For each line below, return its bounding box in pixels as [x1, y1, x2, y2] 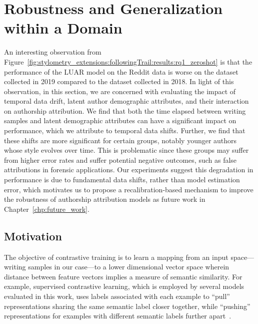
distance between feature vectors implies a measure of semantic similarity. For [4, 271, 242, 281]
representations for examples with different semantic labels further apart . [4, 310, 231, 321]
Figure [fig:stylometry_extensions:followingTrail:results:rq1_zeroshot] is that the [4, 56, 252, 67]
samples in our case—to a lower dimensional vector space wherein [28, 261, 229, 272]
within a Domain [4, 18, 122, 38]
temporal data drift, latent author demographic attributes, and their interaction [4, 96, 249, 106]
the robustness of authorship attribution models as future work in [4, 194, 205, 204]
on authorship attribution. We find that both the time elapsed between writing [4, 105, 246, 116]
